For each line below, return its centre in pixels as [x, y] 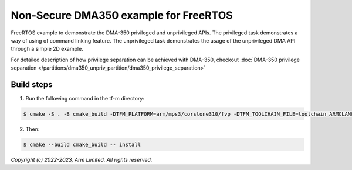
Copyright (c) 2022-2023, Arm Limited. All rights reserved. [82, 159]
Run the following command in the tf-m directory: [85, 99]
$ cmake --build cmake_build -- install [82, 144]
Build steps [32, 84]
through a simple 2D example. [47, 49]
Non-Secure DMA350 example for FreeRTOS [122, 15]
